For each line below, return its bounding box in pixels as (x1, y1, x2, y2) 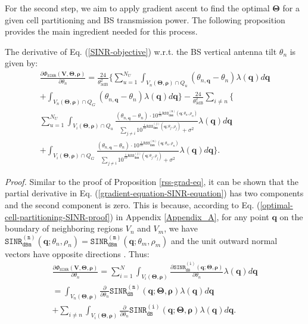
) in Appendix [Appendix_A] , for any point (110, 210, 269, 223)
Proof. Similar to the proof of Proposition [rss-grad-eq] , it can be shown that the (5, 175, 299, 187)
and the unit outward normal (170, 234, 278, 246)
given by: (5, 57, 38, 69)
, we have (164, 222, 198, 234)
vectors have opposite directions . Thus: (5, 247, 150, 260)
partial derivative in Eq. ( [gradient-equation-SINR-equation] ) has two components (5, 187, 304, 199)
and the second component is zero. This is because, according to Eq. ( (5, 198, 260, 211)
